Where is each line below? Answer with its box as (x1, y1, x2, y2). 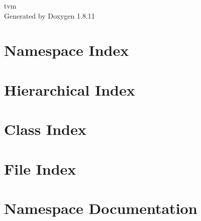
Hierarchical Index (4, 79, 135, 100)
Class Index (4, 119, 86, 139)
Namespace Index (4, 40, 129, 60)
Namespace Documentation (4, 197, 197, 218)
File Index (4, 158, 76, 179)
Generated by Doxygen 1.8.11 (4, 10, 95, 21)
